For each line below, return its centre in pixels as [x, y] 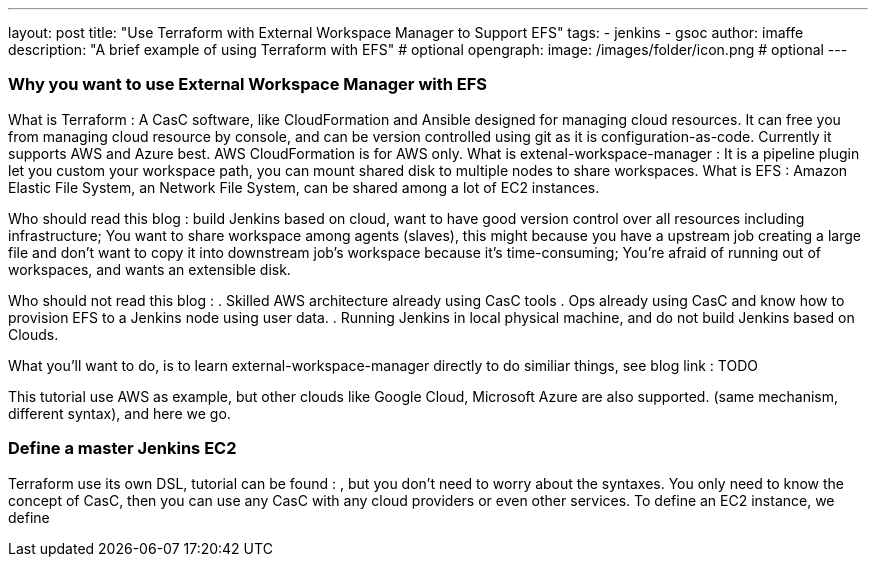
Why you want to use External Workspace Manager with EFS [248, 84]
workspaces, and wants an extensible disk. [149, 269]
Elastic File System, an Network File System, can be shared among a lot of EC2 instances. [304, 187]
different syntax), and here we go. [119, 413]
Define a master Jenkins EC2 [122, 448]
